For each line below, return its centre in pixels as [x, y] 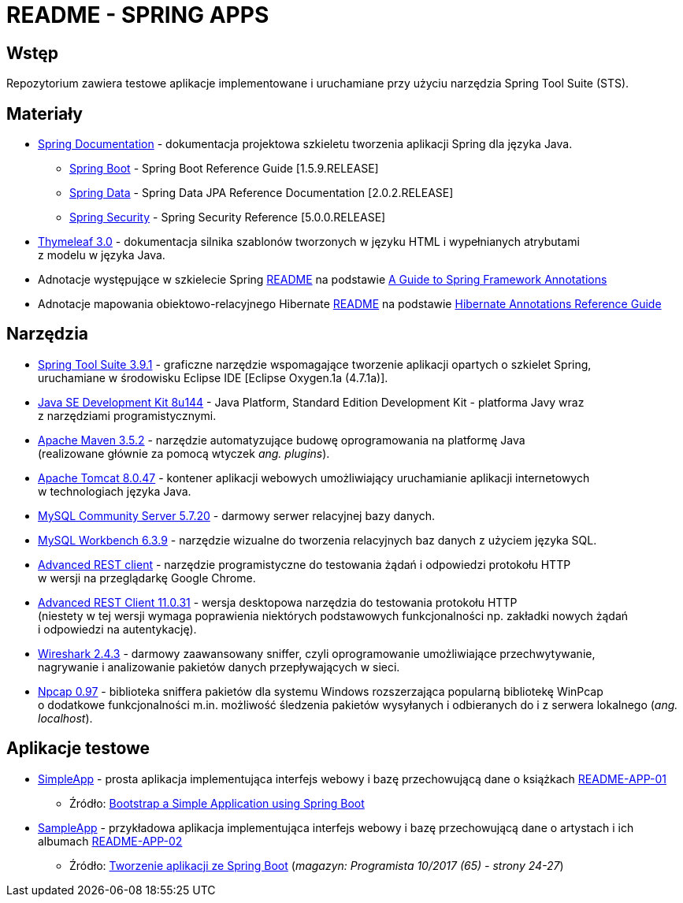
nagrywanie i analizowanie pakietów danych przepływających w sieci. [219, 667]
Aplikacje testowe [78, 749]
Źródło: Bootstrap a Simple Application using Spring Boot [217, 803]
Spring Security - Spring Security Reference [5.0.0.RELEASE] [228, 217]
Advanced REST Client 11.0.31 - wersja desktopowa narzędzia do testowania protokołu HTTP [278, 602]
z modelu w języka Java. [102, 255]
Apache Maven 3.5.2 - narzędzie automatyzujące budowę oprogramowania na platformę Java [282, 440]
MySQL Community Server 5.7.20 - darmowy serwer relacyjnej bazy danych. [236, 515]
